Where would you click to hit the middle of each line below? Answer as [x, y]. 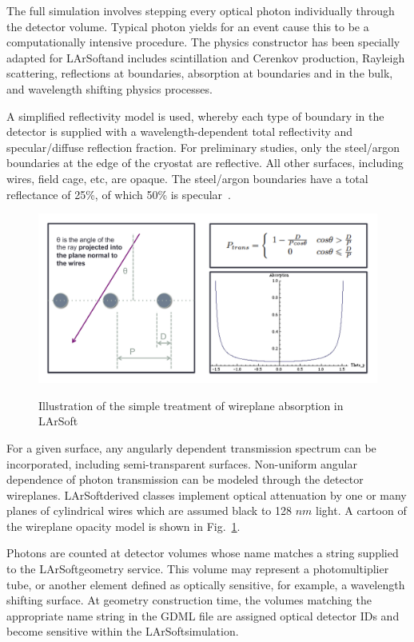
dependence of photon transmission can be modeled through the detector [185, 479]
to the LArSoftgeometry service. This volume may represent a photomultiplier [198, 569]
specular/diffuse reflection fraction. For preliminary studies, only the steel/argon [203, 147]
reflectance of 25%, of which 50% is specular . [119, 194]
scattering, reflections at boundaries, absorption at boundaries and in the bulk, [200, 73]
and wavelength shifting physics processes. [109, 88]
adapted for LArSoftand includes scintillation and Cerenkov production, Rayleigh [206, 57]
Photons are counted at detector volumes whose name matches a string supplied [203, 553]
